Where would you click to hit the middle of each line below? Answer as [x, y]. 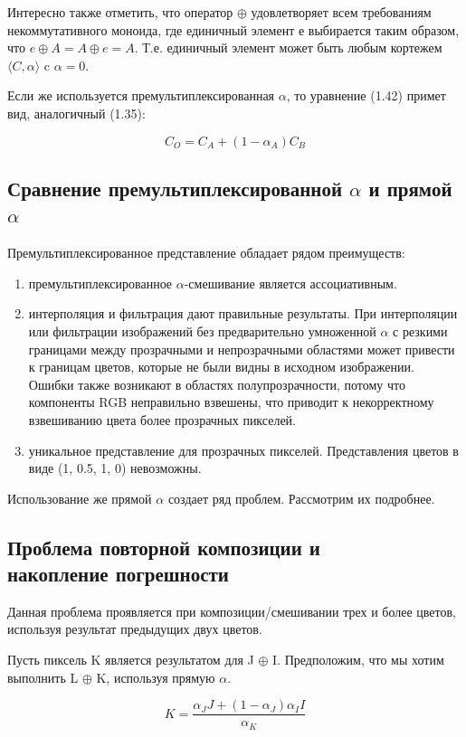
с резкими [420, 331]
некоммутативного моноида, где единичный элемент [151, 29]
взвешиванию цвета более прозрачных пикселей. [162, 419]
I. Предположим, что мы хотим [358, 660]
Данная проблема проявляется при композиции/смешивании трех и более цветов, [232, 611]
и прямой [410, 188]
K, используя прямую [156, 677]
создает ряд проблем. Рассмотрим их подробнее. [301, 498]
